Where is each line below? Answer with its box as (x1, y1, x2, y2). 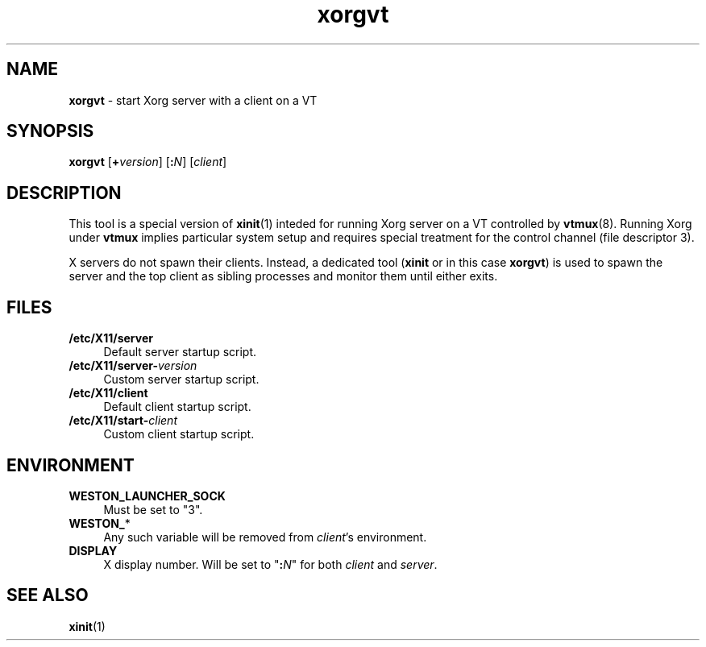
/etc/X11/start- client (69, 413, 177, 428)
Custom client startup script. (103, 427, 255, 442)
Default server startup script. (103, 345, 257, 359)
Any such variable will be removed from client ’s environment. (103, 529, 427, 544)
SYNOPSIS (6, 121, 94, 142)
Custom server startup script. (103, 372, 260, 387)
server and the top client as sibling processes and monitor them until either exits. (69, 269, 498, 284)
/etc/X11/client (69, 386, 148, 400)
